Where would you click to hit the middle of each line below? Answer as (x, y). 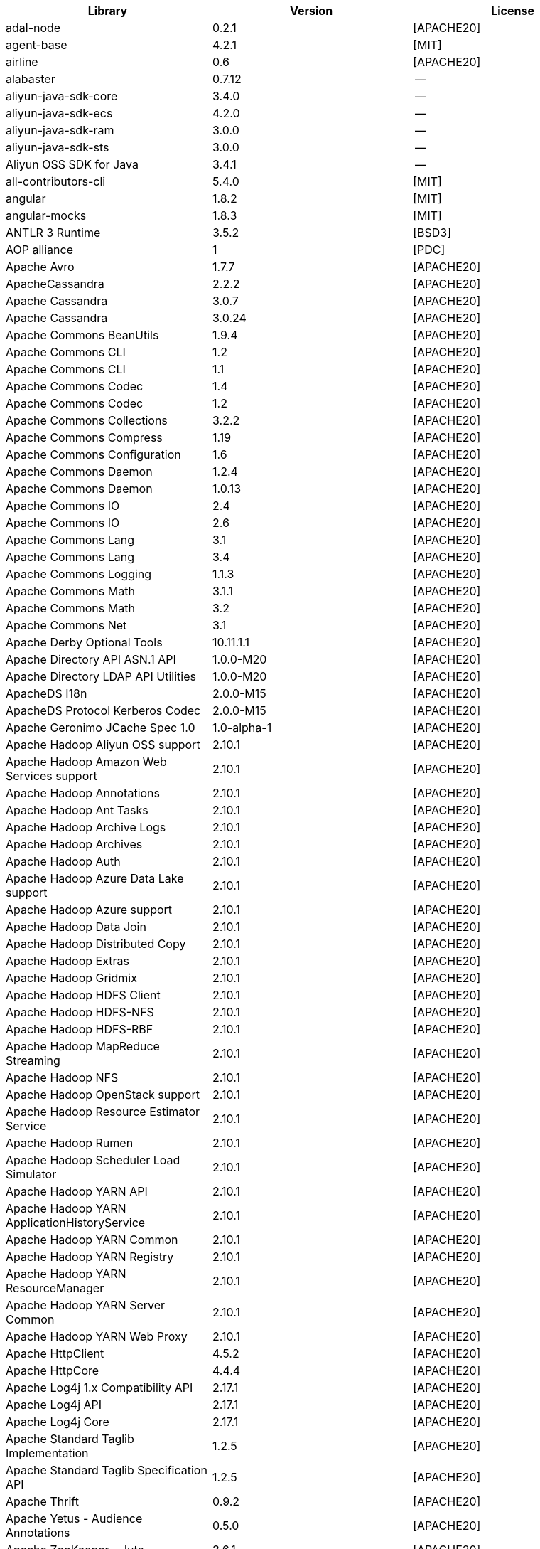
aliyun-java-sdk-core (62, 96)
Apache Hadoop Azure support (89, 910)
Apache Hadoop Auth (63, 861)
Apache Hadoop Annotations (83, 793)
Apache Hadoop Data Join (76, 927)
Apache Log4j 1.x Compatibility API (99, 1388)
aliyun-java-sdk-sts (58, 147)
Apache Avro (40, 267)
